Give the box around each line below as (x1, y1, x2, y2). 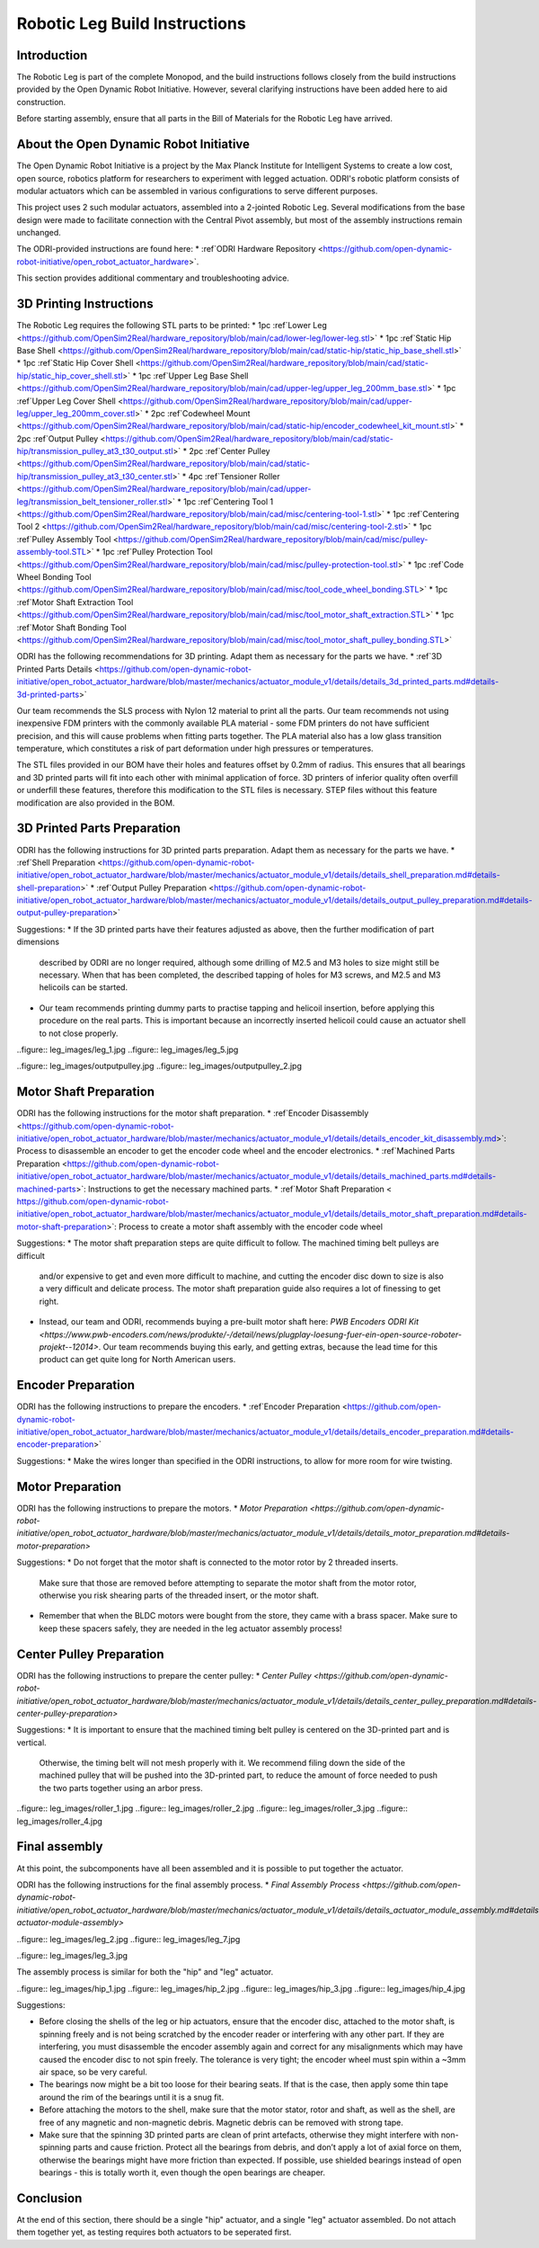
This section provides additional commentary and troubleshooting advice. (16, 272, 289, 283)
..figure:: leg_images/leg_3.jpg (16, 1949, 128, 1960)
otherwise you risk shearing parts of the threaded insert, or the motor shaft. (39, 1590, 319, 1601)
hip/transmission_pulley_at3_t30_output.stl (16, 446, 174, 457)
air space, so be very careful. (39, 2066, 148, 2077)
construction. (16, 96, 66, 107)
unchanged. (16, 227, 62, 238)
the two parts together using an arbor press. (39, 1782, 203, 1793)
